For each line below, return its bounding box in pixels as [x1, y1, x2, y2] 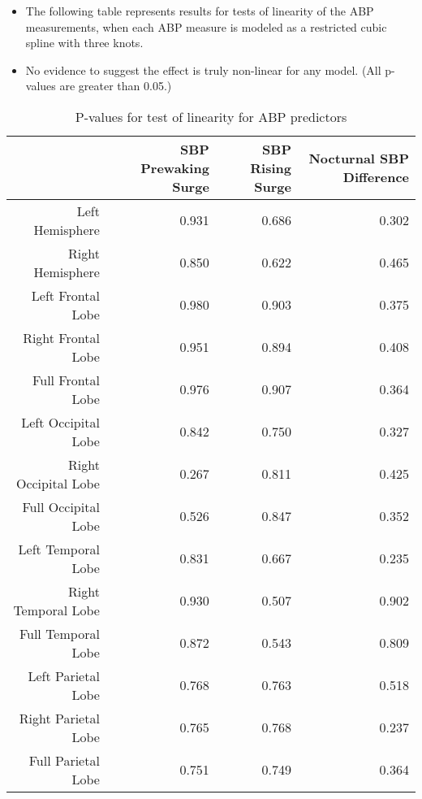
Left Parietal [28, 666, 100, 685]
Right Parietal [19, 708, 100, 727]
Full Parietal [28, 750, 100, 770]
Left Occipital [21, 412, 100, 432]
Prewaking [140, 158, 209, 177]
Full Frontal [32, 370, 100, 389]
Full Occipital [22, 497, 100, 516]
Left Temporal [18, 539, 100, 558]
